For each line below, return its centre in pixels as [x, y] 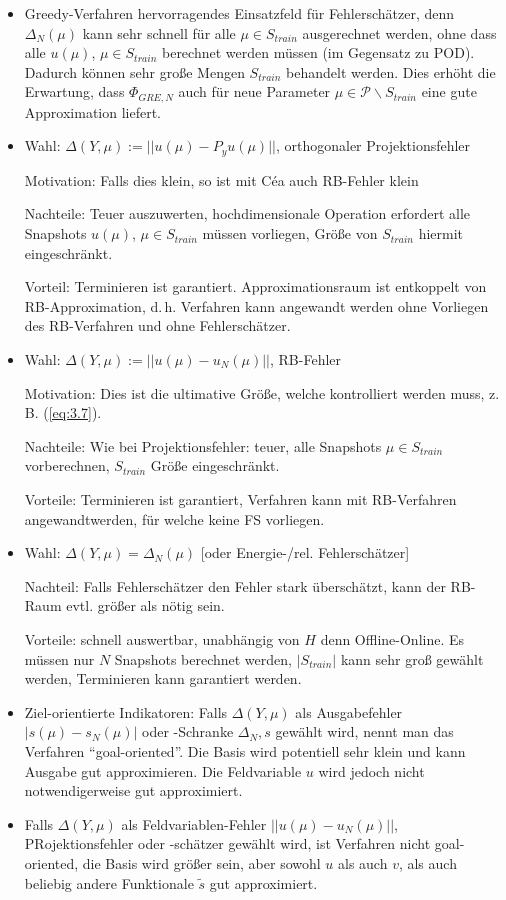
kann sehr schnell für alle [159, 32]
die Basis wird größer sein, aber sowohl [201, 862]
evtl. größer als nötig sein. [145, 605]
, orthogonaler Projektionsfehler [373, 145]
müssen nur [59, 658]
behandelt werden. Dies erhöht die [391, 71]
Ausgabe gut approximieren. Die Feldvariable [163, 770]
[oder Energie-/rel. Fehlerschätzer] [305, 552]
